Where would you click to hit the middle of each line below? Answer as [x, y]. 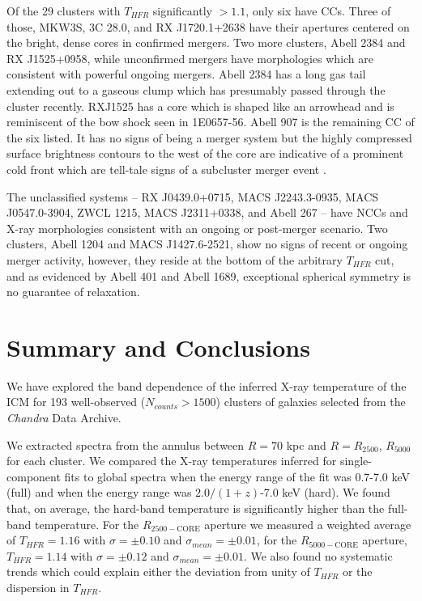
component [34, 476]
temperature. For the [87, 524]
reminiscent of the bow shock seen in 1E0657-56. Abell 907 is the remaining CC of [211, 122]
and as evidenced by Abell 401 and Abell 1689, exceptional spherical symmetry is [209, 275]
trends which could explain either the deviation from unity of [158, 571]
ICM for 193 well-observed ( [76, 402]
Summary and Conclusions [158, 347]
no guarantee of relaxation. [73, 292]
